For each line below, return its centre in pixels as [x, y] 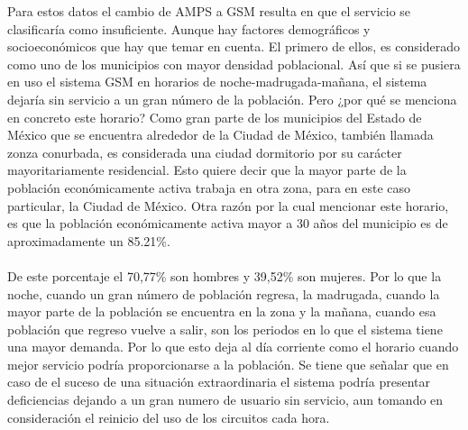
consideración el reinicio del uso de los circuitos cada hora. [169, 417]
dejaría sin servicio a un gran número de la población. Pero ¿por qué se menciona [232, 99]
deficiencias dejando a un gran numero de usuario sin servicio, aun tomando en [225, 400]
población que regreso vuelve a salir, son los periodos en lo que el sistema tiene [225, 329]
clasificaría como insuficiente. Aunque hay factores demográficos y [189, 28]
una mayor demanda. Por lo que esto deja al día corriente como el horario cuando [233, 347]
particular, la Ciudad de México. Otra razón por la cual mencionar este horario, [228, 205]
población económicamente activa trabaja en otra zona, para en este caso [209, 187]
